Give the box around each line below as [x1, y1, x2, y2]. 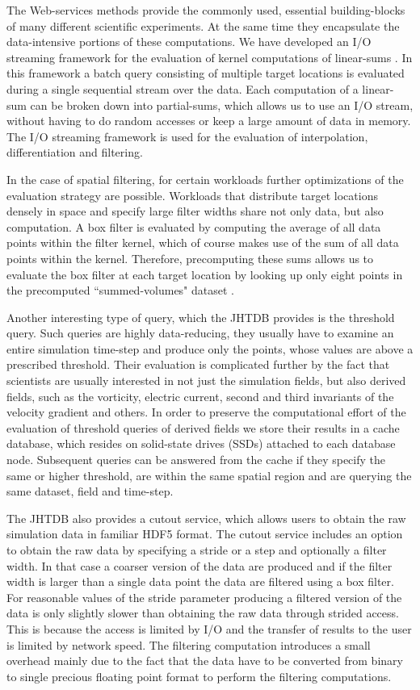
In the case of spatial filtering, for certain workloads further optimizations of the [6, 170, 404, 187]
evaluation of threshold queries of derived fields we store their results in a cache [6, 419, 400, 436]
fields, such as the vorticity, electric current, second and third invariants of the [6, 387, 394, 404]
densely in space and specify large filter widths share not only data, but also [6, 203, 384, 220]
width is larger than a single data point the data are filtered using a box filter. [6, 573, 394, 590]
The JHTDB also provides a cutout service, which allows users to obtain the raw [6, 509, 406, 526]
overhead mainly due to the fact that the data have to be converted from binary [6, 652, 403, 669]
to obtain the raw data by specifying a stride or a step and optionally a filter [6, 542, 387, 558]
